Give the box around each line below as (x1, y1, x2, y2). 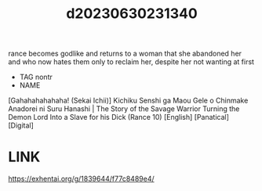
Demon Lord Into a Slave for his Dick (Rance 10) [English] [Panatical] (8, 113, 230, 122)
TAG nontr (19, 72, 53, 82)
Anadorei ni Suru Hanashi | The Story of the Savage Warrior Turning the (8, 104, 240, 114)
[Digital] (8, 121, 34, 130)
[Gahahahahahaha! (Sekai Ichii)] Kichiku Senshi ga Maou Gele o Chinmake (8, 95, 249, 106)
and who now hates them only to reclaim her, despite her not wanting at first (8, 57, 255, 67)
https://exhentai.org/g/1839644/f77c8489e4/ (8, 174, 155, 184)
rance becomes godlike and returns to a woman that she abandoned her (8, 49, 242, 59)
